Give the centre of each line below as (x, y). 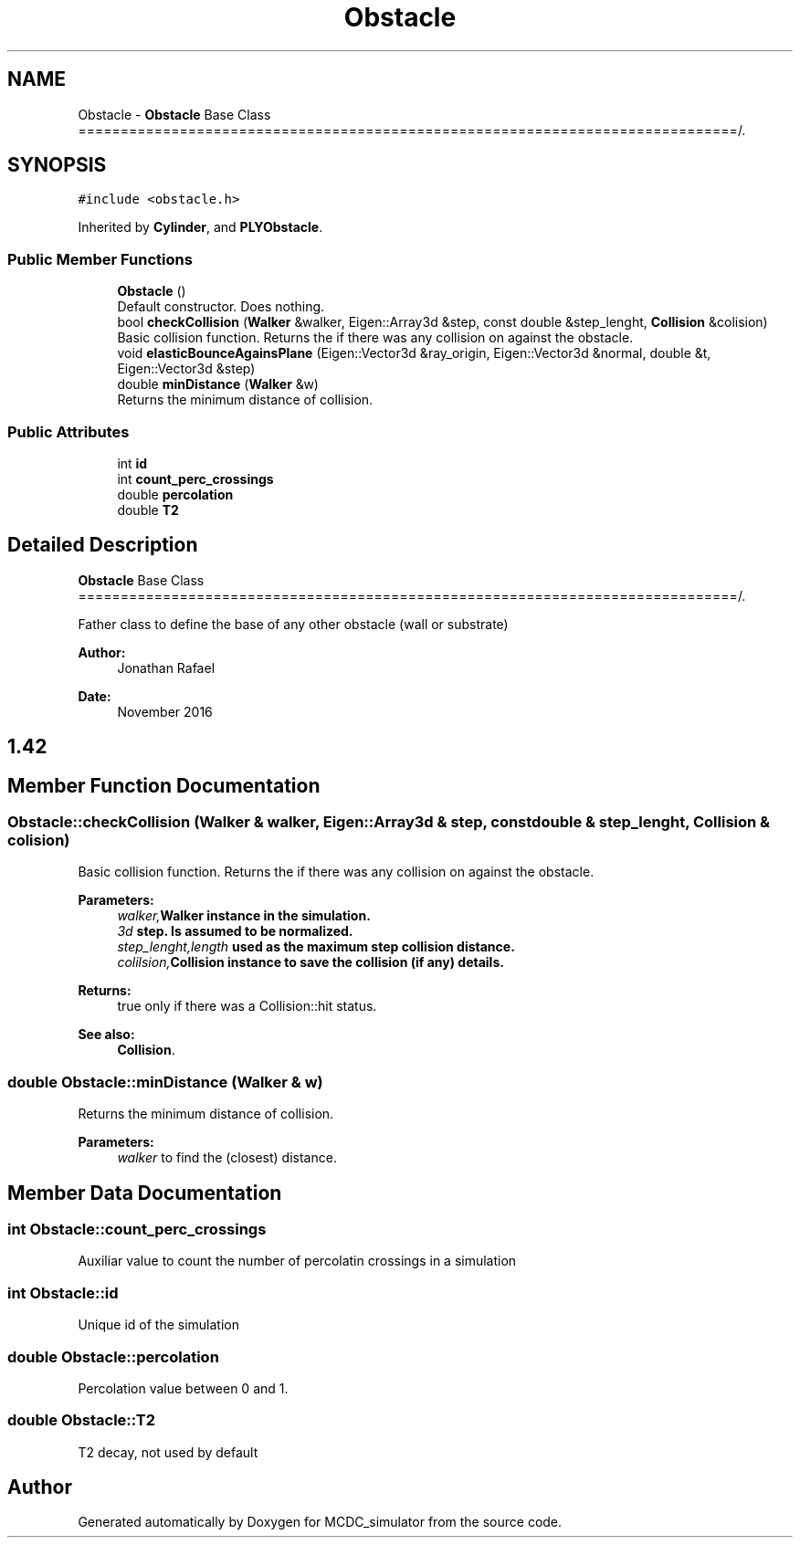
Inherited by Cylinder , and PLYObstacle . (200, 227)
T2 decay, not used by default (168, 1452)
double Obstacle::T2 (81, 1420)
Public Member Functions (100, 259)
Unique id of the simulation (159, 1325)
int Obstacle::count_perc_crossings (137, 1230)
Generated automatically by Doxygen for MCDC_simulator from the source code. (320, 1522)
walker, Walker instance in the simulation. (244, 916)
